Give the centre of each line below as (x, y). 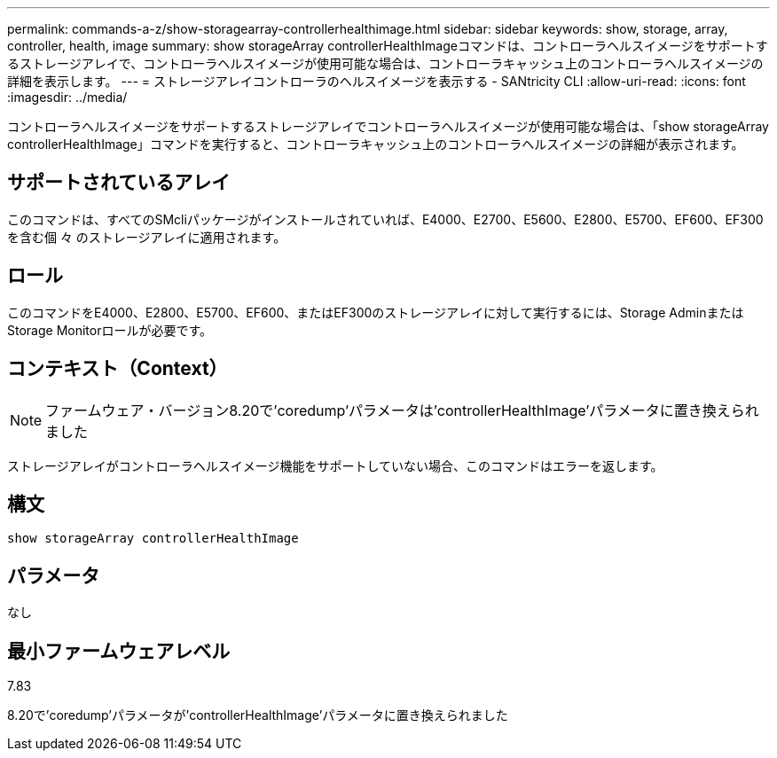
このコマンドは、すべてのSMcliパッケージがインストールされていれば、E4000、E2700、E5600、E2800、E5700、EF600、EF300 (385, 219)
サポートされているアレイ (119, 183)
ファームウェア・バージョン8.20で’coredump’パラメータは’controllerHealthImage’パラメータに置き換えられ (402, 410)
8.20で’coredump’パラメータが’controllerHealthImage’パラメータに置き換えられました (258, 715)
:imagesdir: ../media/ (67, 97)
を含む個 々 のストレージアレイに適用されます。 (147, 237)
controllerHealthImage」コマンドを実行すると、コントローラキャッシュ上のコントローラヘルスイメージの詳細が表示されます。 (376, 144)
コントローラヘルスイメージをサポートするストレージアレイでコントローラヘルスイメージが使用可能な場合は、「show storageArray (388, 126)
